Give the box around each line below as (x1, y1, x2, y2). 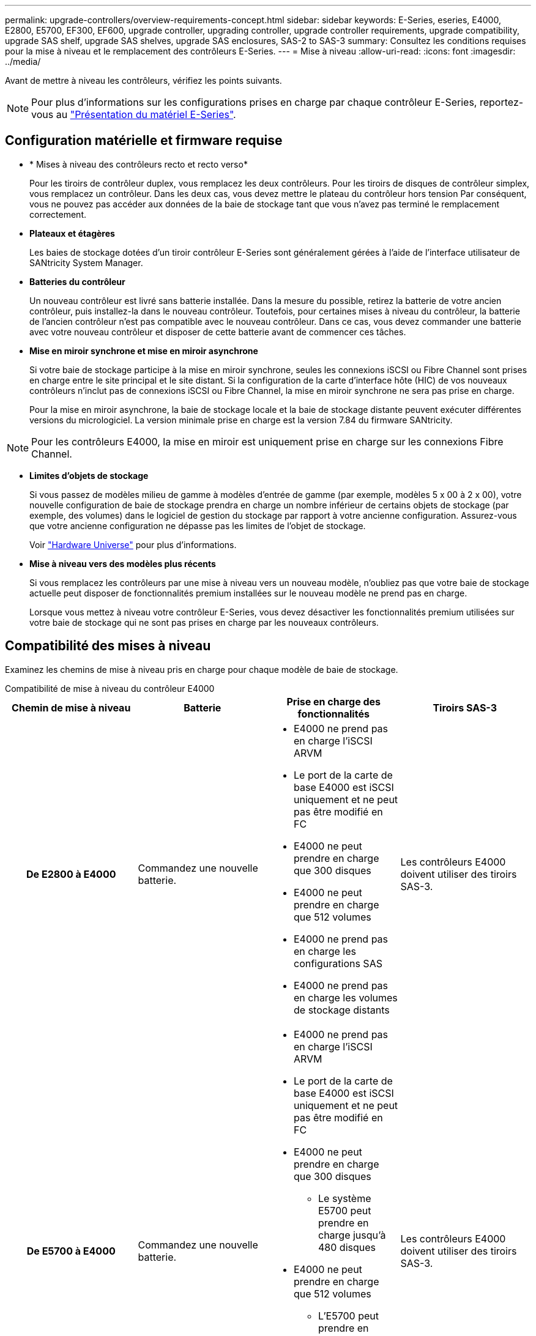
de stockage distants (294, 1003, 390, 1016)
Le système (318, 1192, 371, 1204)
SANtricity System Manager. (29, 257, 143, 268)
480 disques (318, 1241, 376, 1253)
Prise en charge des (286, 695, 381, 708)
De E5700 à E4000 (26, 1244, 116, 1257)
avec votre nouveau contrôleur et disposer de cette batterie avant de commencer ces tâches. (29, 326, 406, 337)
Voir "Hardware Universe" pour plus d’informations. (29, 539, 237, 550)
